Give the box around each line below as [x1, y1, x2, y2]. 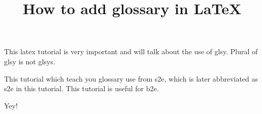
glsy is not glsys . [4, 56, 55, 66]
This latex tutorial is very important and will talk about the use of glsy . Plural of [4, 46, 258, 57]
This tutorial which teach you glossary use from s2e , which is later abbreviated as [4, 73, 258, 84]
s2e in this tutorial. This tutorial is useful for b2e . [4, 83, 159, 94]
